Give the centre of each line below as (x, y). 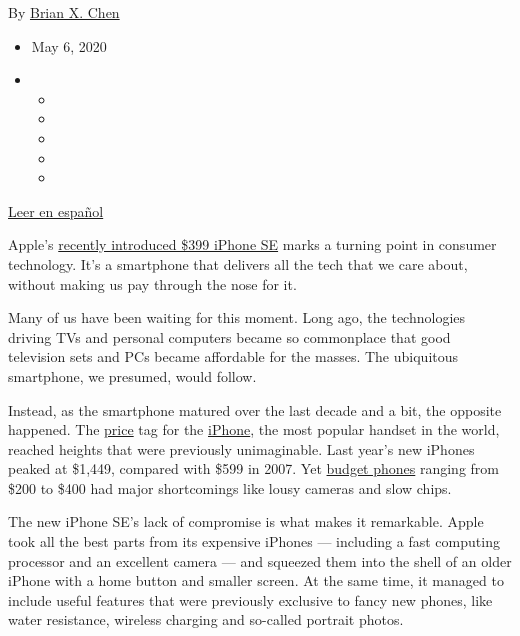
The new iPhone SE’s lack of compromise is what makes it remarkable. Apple (246, 521)
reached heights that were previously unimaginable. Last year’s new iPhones (241, 448)
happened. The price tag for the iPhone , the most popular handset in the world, (254, 429)
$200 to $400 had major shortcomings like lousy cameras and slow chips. (230, 487)
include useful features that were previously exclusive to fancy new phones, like (250, 599)
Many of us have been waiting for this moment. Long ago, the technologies (237, 317)
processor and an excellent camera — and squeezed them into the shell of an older (260, 560)
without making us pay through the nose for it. (152, 283)
